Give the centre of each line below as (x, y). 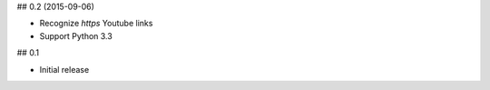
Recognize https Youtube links (96, 24)
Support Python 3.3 (76, 35)
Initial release (64, 69)
